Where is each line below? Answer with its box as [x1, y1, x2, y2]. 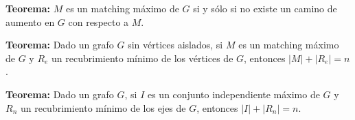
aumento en [5, 14, 55, 29]
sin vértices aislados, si [128, 37, 223, 52]
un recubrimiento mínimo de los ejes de [20, 100, 186, 115]
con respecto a [68, 14, 129, 29]
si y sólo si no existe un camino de [193, 1, 337, 15]
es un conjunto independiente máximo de [147, 87, 320, 101]
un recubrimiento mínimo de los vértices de [51, 50, 233, 65]
